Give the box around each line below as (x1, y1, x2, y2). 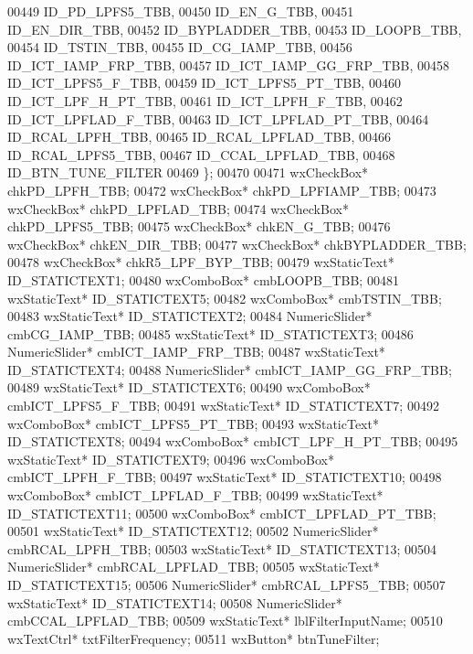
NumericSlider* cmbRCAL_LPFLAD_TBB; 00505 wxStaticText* (7, 557, 380, 576)
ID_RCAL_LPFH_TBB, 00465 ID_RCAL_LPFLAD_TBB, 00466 (7, 127, 391, 146)
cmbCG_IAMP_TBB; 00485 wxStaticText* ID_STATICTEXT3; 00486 (7, 324, 414, 343)
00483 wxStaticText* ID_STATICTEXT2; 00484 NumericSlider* (7, 306, 373, 326)
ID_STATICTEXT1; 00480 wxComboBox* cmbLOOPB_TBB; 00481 (7, 270, 399, 289)
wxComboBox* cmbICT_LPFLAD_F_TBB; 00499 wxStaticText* (7, 486, 384, 505)
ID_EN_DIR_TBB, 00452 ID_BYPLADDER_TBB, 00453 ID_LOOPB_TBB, (7, 19, 462, 38)
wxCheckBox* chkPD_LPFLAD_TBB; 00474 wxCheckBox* (7, 198, 349, 218)
